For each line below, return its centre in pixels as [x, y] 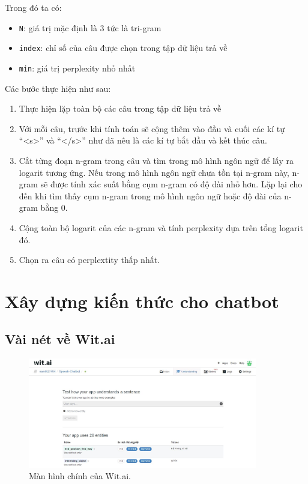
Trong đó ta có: [33, 7]
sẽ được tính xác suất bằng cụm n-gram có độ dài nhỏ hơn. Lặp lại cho [171, 184]
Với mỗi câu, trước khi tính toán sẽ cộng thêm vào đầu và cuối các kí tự [152, 128]
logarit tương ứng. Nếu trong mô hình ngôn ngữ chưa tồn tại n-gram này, [154, 172]
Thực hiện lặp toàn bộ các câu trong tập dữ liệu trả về [120, 108]
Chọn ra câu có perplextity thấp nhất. [89, 260]
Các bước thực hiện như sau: [58, 88]
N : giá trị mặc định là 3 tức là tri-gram [90, 27]
